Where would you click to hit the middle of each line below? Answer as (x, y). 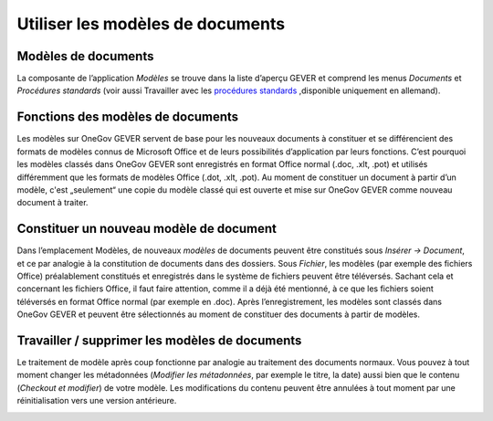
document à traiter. (52, 203)
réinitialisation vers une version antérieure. (97, 401)
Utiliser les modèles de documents (151, 24)
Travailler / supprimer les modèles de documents (159, 340)
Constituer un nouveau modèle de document (147, 229)
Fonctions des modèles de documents (128, 117)
